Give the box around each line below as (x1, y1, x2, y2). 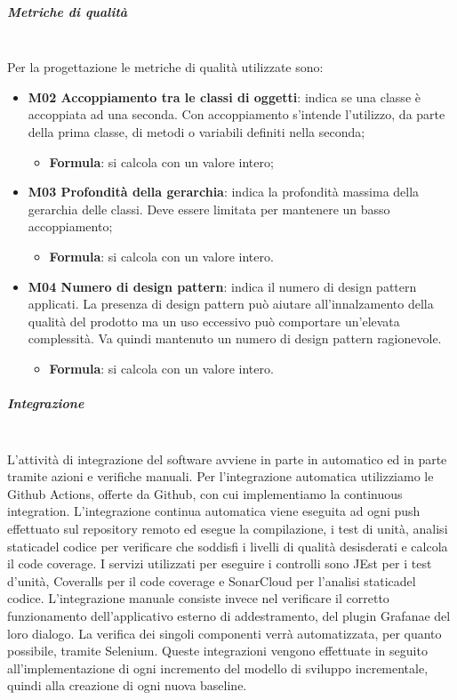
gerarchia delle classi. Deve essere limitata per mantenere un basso (28, 199, 390, 218)
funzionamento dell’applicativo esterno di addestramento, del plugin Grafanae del (7, 606, 451, 624)
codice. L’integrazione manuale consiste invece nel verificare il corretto (7, 589, 389, 607)
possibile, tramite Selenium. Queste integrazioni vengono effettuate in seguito (7, 641, 428, 660)
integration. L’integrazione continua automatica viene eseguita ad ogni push (7, 502, 421, 520)
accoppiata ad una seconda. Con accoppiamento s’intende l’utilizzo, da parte (28, 105, 445, 124)
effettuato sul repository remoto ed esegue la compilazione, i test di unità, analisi (7, 519, 448, 537)
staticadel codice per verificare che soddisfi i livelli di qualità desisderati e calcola (7, 536, 448, 555)
